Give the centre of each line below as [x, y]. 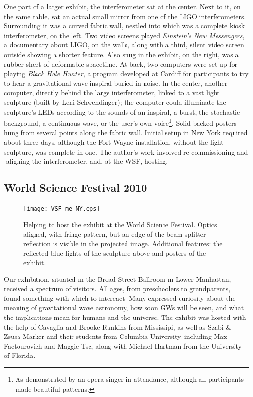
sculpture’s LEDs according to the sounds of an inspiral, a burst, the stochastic [122, 111]
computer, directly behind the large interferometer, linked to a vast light [112, 92]
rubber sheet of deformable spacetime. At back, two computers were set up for [121, 64]
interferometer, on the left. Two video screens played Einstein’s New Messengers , [124, 35]
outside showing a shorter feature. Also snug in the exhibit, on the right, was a [121, 54]
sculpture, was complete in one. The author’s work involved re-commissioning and [126, 151]
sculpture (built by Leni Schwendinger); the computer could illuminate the [115, 102]
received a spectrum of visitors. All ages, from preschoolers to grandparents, [117, 288]
